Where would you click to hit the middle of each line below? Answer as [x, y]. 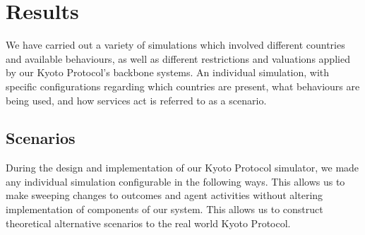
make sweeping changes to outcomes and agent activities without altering [164, 195]
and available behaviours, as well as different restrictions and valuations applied [178, 58]
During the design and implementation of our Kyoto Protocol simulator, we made [182, 168]
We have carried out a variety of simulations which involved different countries [175, 45]
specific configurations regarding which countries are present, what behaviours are [183, 86]
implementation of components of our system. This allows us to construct [164, 209]
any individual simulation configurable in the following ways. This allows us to [175, 181]
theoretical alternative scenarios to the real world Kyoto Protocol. [148, 223]
